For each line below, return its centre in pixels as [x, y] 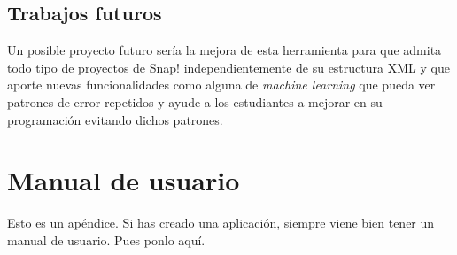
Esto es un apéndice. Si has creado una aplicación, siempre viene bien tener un [221, 223]
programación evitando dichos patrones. [115, 119]
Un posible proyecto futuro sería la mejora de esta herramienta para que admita [225, 50]
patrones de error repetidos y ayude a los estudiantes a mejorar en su [195, 101]
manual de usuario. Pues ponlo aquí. [106, 240]
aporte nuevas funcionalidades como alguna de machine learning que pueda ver [221, 85]
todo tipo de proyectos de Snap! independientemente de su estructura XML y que [228, 67]
